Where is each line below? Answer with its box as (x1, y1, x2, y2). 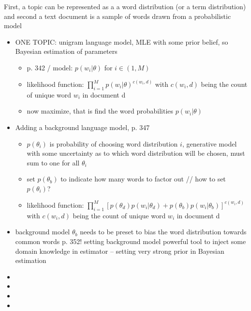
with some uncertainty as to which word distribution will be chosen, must (27, 148, 245, 158)
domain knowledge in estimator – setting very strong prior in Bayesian (15, 246, 224, 256)
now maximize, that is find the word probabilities (27, 106, 174, 116)
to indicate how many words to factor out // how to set (60, 174, 226, 184)
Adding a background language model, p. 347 (15, 122, 150, 132)
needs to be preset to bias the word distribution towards (80, 227, 247, 237)
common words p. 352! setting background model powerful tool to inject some (15, 236, 246, 246)
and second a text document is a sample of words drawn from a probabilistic (4, 11, 231, 21)
